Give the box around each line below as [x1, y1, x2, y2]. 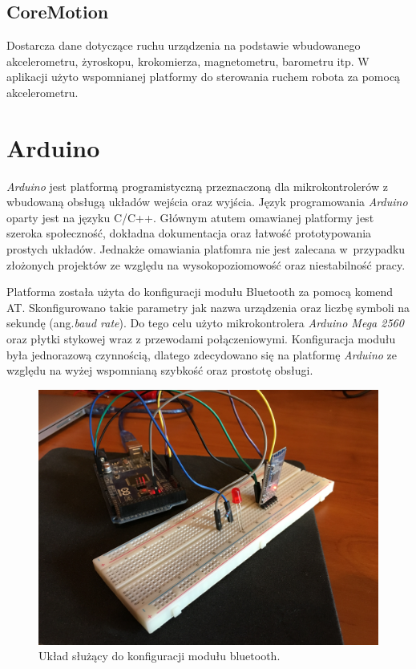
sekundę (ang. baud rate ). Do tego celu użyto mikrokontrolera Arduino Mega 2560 [6, 314, 404, 331]
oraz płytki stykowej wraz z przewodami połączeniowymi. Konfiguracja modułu [6, 330, 396, 347]
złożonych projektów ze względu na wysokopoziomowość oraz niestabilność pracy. [6, 256, 406, 273]
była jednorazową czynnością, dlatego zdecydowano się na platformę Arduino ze [6, 346, 398, 363]
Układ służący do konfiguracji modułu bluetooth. [38, 647, 281, 664]
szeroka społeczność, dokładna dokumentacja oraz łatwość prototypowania [6, 225, 372, 241]
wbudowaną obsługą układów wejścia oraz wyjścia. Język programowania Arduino [6, 193, 408, 210]
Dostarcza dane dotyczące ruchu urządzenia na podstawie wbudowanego [6, 37, 361, 54]
